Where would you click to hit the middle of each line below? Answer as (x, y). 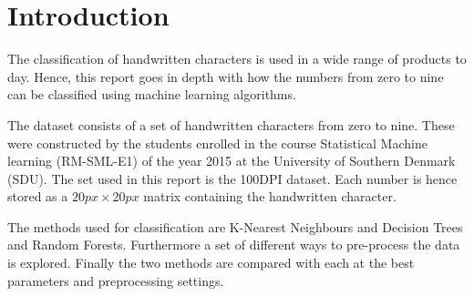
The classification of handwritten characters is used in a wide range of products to (237, 59)
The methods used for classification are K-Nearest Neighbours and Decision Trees (235, 226)
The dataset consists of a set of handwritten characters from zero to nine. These (231, 124)
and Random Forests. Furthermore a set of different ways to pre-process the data (234, 245)
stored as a (38, 196)
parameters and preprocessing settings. (116, 280)
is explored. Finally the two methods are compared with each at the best (211, 263)
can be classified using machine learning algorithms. (152, 94)
